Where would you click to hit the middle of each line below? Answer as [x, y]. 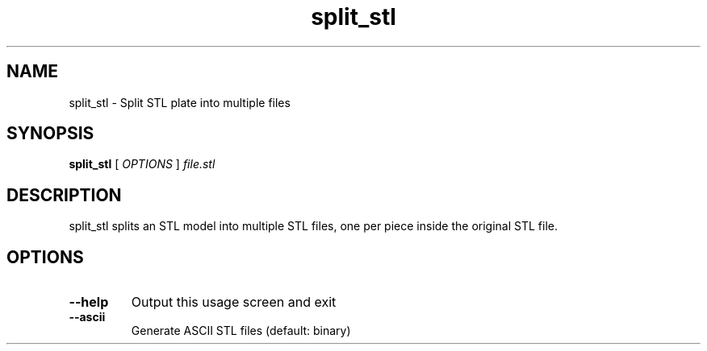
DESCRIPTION [64, 195]
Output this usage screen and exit [234, 302]
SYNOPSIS [50, 134]
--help [89, 302]
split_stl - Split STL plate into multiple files [180, 102]
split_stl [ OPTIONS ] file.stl [142, 164]
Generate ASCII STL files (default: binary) [241, 331]
